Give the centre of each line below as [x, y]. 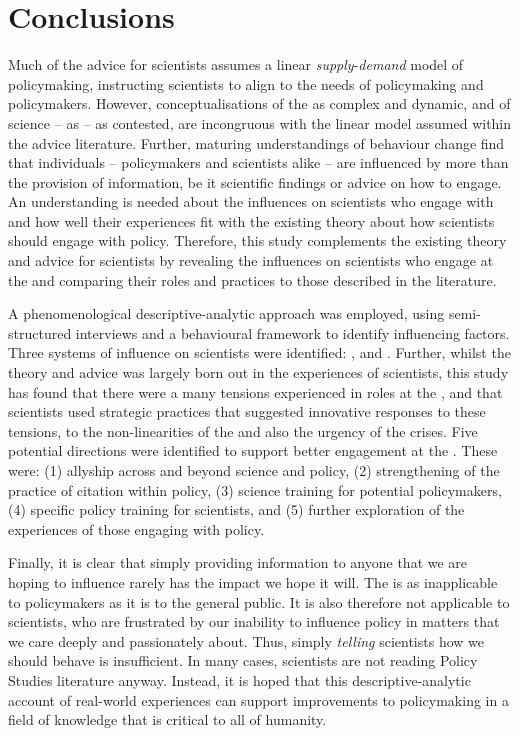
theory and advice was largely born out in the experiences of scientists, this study [258, 372]
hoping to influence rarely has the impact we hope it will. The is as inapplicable [253, 581]
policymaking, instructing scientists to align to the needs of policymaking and [246, 83]
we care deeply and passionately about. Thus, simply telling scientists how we [246, 640]
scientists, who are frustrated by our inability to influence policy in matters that [254, 621]
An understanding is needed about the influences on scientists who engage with [251, 201]
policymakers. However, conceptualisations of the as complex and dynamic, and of [259, 103]
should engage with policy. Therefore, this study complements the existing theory [257, 240]
